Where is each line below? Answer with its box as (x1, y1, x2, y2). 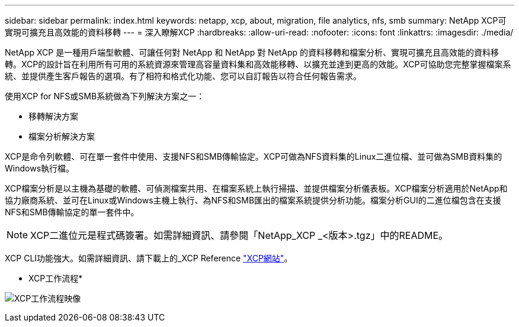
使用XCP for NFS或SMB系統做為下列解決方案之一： (5, 91, 205, 101)
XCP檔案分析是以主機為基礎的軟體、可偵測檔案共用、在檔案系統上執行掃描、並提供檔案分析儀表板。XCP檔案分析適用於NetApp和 (5, 183, 508, 193)
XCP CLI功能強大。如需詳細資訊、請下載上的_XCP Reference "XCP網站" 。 (5, 253, 293, 263)
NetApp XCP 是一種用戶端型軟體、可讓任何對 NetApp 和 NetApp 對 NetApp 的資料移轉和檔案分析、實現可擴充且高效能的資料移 (5, 47, 499, 57)
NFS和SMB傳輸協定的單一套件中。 (5, 207, 139, 217)
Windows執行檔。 (5, 163, 75, 173)
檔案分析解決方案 (28, 131, 95, 141)
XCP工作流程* (28, 273, 83, 283)
